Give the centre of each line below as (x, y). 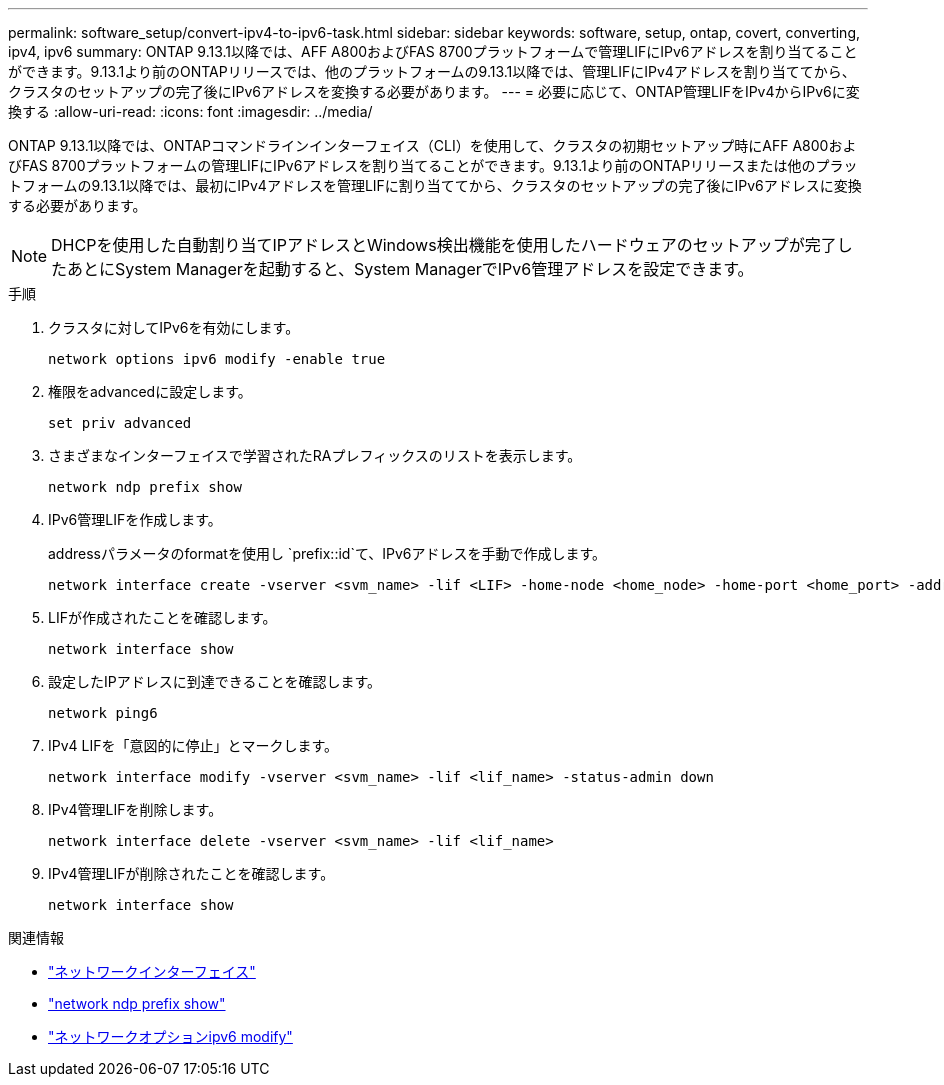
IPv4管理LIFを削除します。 (135, 809)
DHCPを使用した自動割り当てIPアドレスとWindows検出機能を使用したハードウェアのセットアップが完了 (444, 245)
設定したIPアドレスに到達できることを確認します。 (215, 681)
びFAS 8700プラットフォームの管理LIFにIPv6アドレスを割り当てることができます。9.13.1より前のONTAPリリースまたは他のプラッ (433, 165)
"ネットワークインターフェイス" (152, 971)
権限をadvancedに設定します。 (150, 391)
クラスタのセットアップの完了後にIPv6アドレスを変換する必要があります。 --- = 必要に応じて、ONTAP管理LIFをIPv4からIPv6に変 (434, 91)
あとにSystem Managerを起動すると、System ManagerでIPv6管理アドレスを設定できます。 (410, 269)
